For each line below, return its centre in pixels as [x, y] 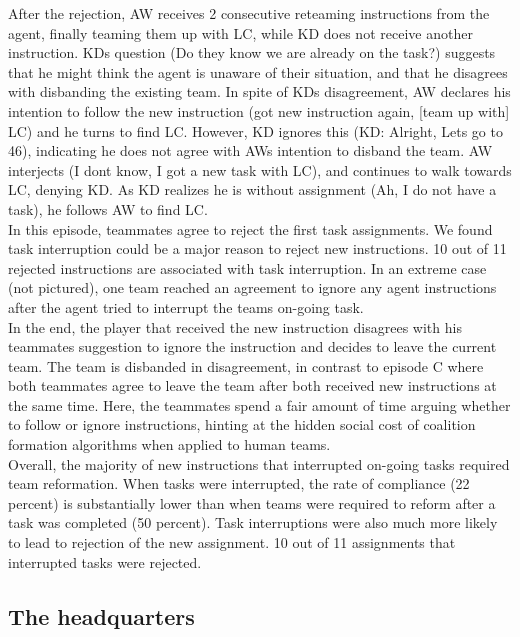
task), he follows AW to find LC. [108, 208]
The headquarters [101, 615]
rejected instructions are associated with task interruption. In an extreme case [247, 267]
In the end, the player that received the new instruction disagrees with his [235, 326]
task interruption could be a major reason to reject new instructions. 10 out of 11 [257, 248]
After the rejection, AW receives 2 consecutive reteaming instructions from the [249, 13]
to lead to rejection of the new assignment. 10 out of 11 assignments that [232, 542]
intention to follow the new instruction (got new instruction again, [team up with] [259, 110]
